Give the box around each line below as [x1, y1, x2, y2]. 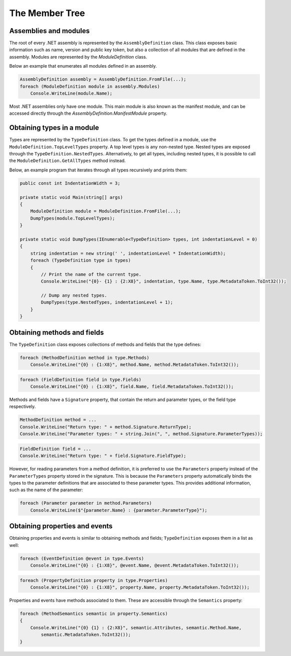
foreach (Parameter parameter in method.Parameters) [20, 500, 152, 506]
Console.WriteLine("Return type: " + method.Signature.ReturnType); [20, 424, 192, 429]
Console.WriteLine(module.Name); [30, 91, 113, 96]
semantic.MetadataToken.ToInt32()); [41, 632, 131, 637]
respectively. [9, 403, 36, 409]
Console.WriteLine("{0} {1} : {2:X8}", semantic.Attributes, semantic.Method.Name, [30, 624, 242, 630]
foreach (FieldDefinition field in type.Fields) [20, 376, 142, 382]
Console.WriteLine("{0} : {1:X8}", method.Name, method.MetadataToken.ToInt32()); [30, 362, 239, 368]
